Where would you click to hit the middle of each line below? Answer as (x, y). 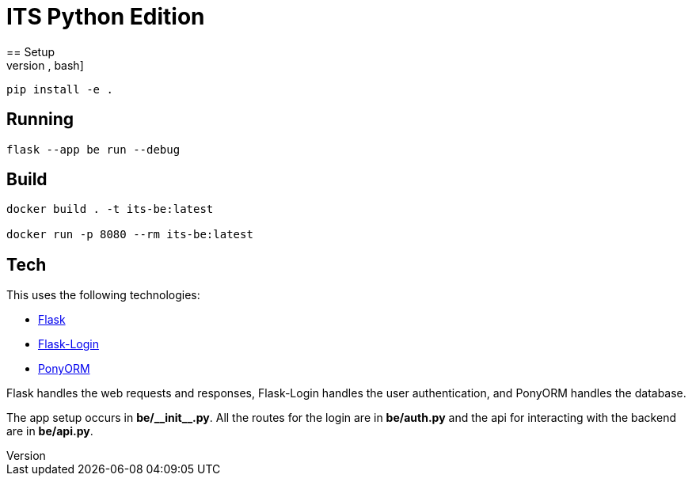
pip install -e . (60, 89)
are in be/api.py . (50, 431)
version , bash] (45, 65)
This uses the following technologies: (103, 295)
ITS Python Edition (106, 17)
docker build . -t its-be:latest (110, 209)
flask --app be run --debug (93, 149)
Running (40, 120)
